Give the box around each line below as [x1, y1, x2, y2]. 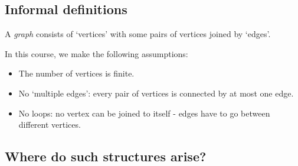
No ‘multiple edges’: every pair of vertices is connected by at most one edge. [18, 87, 294, 99]
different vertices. [18, 118, 81, 131]
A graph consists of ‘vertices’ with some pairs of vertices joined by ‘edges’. [5, 28, 271, 40]
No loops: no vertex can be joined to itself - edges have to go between [18, 107, 270, 119]
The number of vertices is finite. [18, 67, 135, 79]
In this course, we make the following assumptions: [5, 47, 188, 59]
